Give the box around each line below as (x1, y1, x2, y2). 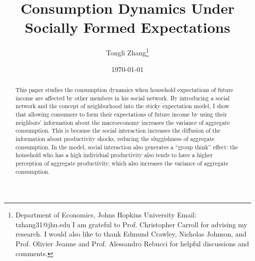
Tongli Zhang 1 (106, 46, 149, 57)
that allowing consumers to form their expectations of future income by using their (15, 110, 227, 118)
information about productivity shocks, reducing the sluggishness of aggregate (15, 134, 215, 142)
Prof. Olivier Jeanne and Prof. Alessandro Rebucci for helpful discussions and (15, 238, 249, 248)
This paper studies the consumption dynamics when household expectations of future (15, 85, 233, 94)
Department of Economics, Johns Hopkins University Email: (15, 210, 197, 220)
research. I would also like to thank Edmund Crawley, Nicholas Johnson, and (15, 229, 247, 239)
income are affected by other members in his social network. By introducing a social (15, 94, 230, 102)
